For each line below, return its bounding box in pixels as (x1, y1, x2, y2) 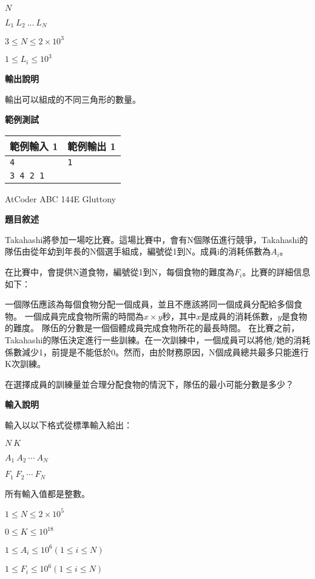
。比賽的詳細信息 (242, 266, 311, 278)
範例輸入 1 (10, 139, 58, 153)
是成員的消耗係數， (201, 309, 278, 322)
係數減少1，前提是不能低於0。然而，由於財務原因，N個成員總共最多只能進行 (5, 345, 309, 358)
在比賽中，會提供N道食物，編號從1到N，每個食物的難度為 (5, 266, 234, 278)
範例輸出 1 (67, 139, 116, 153)
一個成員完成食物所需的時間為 (24, 309, 144, 322)
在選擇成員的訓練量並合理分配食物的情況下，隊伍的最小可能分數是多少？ (5, 377, 294, 390)
